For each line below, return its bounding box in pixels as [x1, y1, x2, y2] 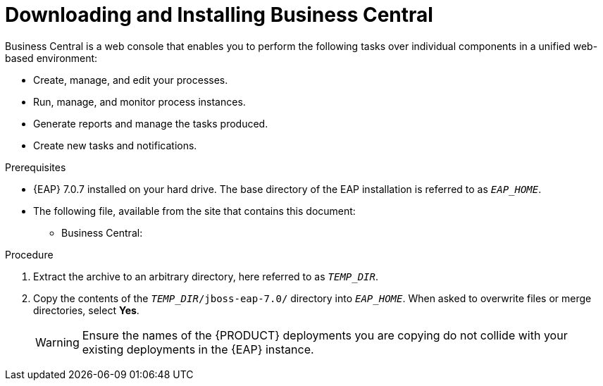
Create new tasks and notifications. [33, 139, 197, 151]
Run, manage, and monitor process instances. [33, 95, 246, 108]
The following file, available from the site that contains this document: [33, 204, 356, 217]
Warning [35, 335, 80, 349]
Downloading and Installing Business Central [5, 3, 433, 27]
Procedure [5, 248, 54, 261]
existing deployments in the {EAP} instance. [82, 342, 314, 356]
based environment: [5, 51, 98, 64]
